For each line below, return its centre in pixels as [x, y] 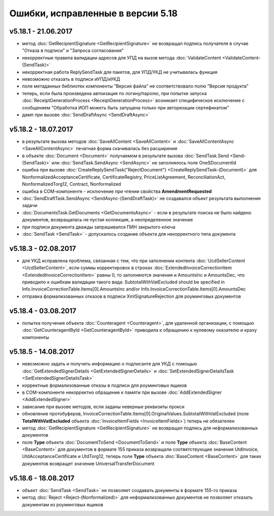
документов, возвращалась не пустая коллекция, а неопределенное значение [108, 220]
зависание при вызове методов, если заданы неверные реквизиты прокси [103, 407]
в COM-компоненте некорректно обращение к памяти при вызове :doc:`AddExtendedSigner [122, 392]
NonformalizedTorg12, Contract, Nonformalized [72, 184]
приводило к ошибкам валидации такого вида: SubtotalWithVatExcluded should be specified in [124, 282]
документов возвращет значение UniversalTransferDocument [88, 464]
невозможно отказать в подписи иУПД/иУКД [71, 79]
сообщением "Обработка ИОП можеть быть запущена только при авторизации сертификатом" [126, 107]
